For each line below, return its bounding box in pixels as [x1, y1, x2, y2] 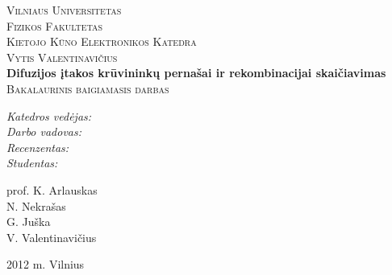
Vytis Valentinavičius [6, 48, 118, 65]
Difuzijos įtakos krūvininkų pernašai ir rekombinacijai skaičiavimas [6, 64, 386, 81]
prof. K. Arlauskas [6, 181, 98, 198]
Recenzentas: [6, 138, 69, 155]
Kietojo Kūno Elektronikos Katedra [6, 33, 197, 50]
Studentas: [6, 154, 58, 171]
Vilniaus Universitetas [6, 2, 122, 18]
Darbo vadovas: [6, 123, 82, 140]
